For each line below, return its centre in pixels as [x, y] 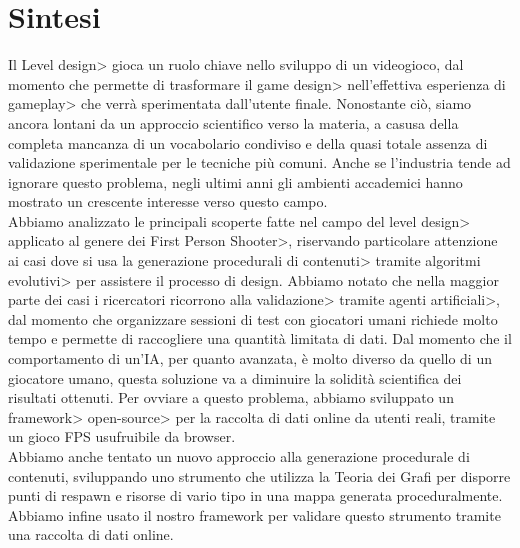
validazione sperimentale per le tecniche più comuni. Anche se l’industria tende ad [259, 162]
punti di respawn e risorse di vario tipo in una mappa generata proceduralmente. [255, 495]
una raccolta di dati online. [91, 534]
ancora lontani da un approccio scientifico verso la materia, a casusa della [233, 122]
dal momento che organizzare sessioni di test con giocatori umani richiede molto [253, 318]
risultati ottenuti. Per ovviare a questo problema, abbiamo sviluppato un [231, 397]
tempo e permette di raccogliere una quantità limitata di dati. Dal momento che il [260, 338]
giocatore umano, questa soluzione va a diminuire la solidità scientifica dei [235, 377]
